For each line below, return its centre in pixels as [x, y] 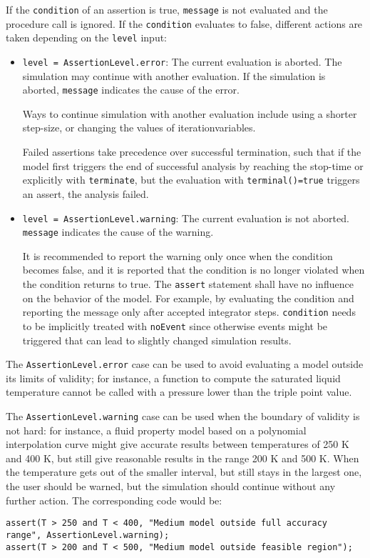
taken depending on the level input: [87, 38]
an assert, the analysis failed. [86, 193]
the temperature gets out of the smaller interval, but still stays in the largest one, [184, 472]
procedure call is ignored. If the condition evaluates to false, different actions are [184, 23]
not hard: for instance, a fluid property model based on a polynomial [156, 430]
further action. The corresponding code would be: [114, 500]
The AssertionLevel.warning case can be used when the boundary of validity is [183, 416]
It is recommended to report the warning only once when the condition [178, 255]
